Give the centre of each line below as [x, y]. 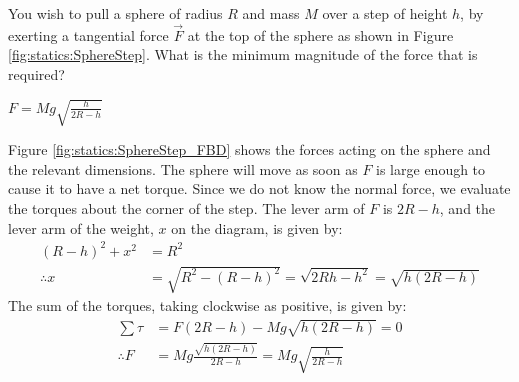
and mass [271, 13]
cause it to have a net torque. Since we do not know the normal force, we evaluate [259, 188]
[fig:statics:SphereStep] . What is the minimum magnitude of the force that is [243, 54]
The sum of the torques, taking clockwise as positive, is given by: [207, 305]
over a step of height [385, 13]
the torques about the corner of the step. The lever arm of [186, 207]
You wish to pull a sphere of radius [115, 13]
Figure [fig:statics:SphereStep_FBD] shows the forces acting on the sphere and [249, 149]
